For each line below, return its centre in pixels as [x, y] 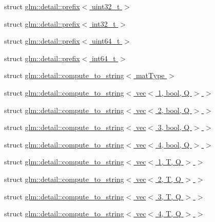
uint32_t [106, 6]
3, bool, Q [174, 127]
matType [150, 75]
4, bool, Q [174, 144]
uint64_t [106, 41]
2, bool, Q [174, 110]
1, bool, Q [174, 92]
